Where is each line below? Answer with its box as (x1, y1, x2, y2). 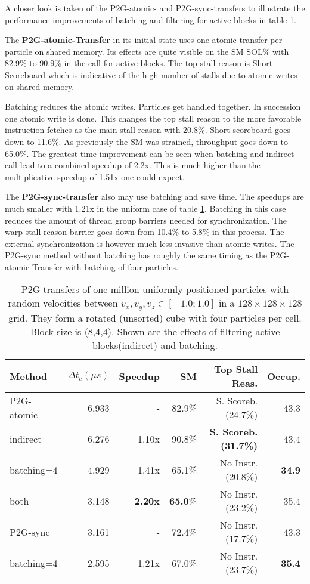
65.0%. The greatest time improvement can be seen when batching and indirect (5, 147, 294, 159)
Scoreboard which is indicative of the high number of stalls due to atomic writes (5, 68, 297, 81)
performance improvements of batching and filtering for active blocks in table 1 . (5, 13, 296, 26)
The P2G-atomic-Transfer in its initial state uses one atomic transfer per (5, 33, 283, 46)
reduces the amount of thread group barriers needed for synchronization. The (5, 214, 287, 226)
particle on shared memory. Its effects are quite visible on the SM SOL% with (5, 45, 289, 57)
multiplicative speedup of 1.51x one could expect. (5, 170, 185, 183)
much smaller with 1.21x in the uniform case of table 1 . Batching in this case (5, 202, 286, 214)
